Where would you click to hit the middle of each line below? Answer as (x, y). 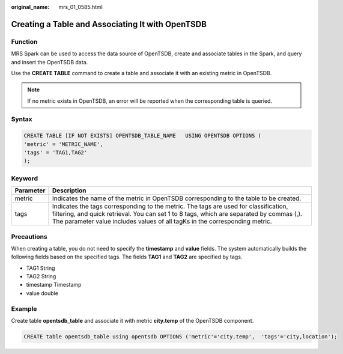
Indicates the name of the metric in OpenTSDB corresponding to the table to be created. (177, 198)
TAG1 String (41, 268)
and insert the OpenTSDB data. (50, 62)
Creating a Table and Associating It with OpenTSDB (109, 24)
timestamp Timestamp (54, 285)
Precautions (29, 236)
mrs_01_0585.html (81, 7)
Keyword (25, 179)
